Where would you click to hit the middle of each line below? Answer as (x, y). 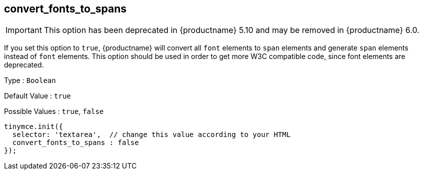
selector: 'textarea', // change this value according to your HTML (151, 135)
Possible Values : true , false (54, 111)
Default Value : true (37, 96)
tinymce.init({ (34, 127)
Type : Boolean (30, 80)
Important (24, 30)
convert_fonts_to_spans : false (75, 143)
